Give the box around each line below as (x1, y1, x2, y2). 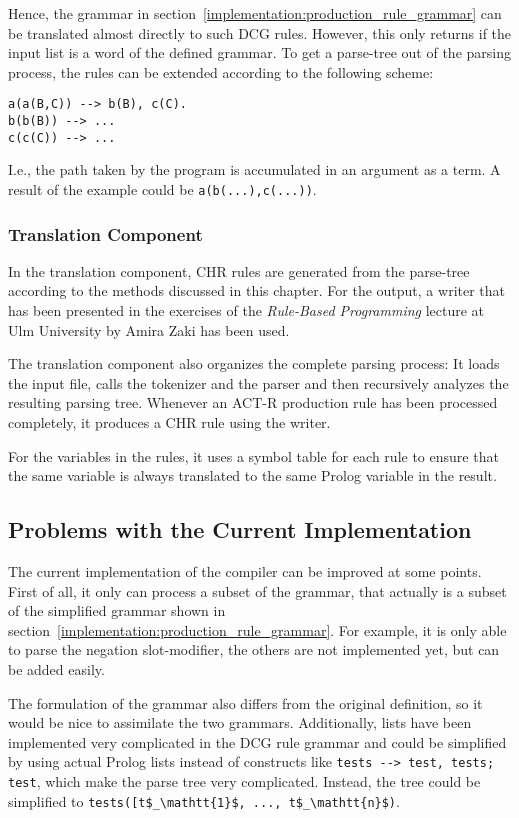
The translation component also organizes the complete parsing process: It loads (8, 353, 500, 374)
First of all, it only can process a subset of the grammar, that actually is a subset (8, 580, 507, 601)
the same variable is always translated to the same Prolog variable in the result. (8, 465, 497, 486)
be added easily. (8, 658, 105, 679)
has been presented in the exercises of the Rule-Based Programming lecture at (8, 300, 485, 320)
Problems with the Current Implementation (8, 514, 472, 545)
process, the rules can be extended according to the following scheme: (8, 61, 434, 82)
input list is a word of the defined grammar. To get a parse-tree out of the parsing (8, 42, 511, 63)
